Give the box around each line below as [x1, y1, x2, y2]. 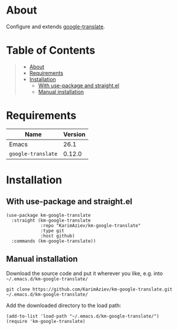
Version [62, 130, 86, 138]
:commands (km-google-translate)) [11, 238, 96, 244]
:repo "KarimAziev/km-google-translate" [40, 222, 141, 229]
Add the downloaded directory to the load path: [6, 302, 121, 309]
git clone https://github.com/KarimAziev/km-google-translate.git [6, 286, 173, 292]
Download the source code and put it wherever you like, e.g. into [6, 269, 163, 277]
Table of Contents [6, 44, 95, 57]
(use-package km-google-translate [6, 212, 91, 218]
